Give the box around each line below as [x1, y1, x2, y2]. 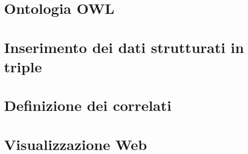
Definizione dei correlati [4, 95, 171, 115]
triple [4, 56, 42, 76]
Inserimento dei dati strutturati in [4, 37, 244, 57]
